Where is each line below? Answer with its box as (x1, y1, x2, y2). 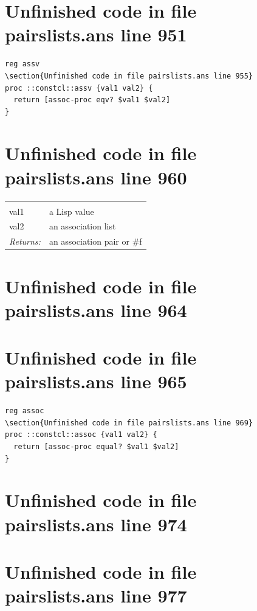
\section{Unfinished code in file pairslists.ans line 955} (5, 71, 253, 80)
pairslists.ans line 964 (5, 297, 187, 322)
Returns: (9, 235, 41, 248)
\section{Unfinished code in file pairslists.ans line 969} (5, 418, 253, 427)
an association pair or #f (49, 235, 142, 248)
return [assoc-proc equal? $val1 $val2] (13, 442, 179, 452)
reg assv (5, 60, 40, 69)
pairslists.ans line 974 (5, 511, 187, 536)
